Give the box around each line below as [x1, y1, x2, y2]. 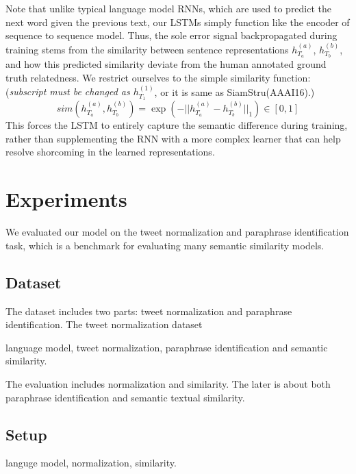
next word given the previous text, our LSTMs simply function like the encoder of [5, 14, 350, 29]
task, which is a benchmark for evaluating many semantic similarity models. [5, 238, 325, 252]
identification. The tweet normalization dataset [5, 317, 203, 332]
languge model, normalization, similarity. [5, 456, 177, 470]
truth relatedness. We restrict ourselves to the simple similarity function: [5, 71, 311, 85]
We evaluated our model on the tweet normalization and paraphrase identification [5, 225, 349, 239]
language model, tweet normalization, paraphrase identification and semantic [5, 340, 328, 354]
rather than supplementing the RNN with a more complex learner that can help [5, 131, 341, 145]
